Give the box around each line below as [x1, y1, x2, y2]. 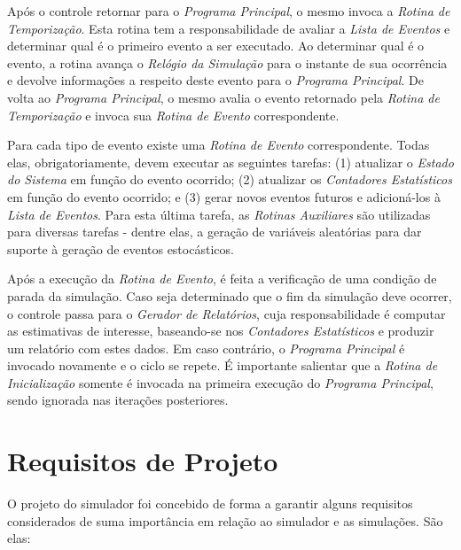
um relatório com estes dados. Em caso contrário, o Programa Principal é [7, 338, 405, 357]
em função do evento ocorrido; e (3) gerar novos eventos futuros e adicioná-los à [7, 187, 441, 205]
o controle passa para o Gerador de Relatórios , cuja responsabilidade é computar [7, 304, 446, 322]
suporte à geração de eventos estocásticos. [7, 239, 234, 258]
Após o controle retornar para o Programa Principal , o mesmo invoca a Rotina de [7, 2, 450, 19]
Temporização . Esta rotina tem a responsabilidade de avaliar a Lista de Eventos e [7, 19, 450, 37]
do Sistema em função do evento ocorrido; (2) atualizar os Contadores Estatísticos [7, 170, 452, 189]
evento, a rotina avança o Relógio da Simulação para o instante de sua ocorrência [7, 53, 448, 72]
